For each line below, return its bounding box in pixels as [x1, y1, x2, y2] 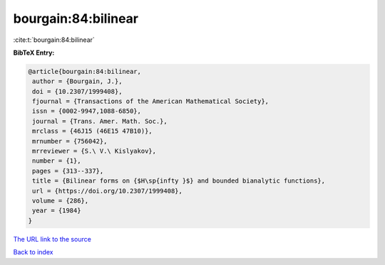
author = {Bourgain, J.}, [32, 77, 123, 85]
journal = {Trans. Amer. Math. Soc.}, [32, 117, 168, 125]
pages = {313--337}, [32, 167, 104, 175]
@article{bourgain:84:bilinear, [28, 67, 142, 75]
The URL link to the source [13, 234, 92, 243]
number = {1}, [32, 157, 81, 165]
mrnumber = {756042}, [32, 137, 108, 145]
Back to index [13, 248, 53, 256]
